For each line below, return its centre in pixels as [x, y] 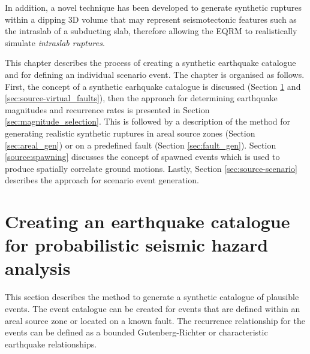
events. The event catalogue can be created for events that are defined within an [153, 308]
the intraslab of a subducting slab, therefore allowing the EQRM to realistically [151, 31]
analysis [38, 268]
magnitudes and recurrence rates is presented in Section [107, 109]
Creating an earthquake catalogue [148, 221]
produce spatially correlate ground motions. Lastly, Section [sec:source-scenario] [151, 168]
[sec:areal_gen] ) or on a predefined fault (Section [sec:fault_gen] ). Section [141, 145]
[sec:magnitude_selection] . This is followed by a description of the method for [148, 121]
